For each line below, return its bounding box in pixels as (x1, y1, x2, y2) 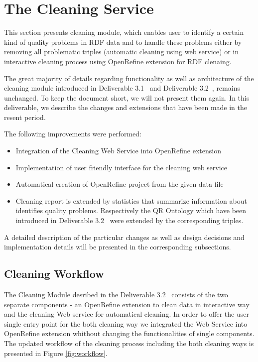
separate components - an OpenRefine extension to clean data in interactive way (4, 299, 250, 309)
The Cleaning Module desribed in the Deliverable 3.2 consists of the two (4, 289, 228, 300)
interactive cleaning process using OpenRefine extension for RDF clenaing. (4, 56, 232, 66)
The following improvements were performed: (4, 128, 141, 139)
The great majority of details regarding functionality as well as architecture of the (4, 73, 254, 83)
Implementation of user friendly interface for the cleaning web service (15, 162, 228, 172)
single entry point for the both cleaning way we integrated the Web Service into (4, 318, 248, 329)
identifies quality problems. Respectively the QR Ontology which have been (15, 205, 247, 216)
